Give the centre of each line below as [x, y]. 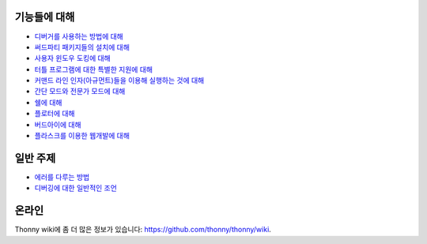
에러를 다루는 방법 [62, 177]
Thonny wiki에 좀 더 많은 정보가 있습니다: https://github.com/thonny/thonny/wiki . [143, 230]
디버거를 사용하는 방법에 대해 [79, 36]
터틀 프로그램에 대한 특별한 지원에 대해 [94, 69]
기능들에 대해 [45, 17]
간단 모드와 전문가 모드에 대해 [80, 92]
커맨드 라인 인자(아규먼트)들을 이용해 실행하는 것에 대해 [119, 81]
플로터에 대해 [55, 114]
